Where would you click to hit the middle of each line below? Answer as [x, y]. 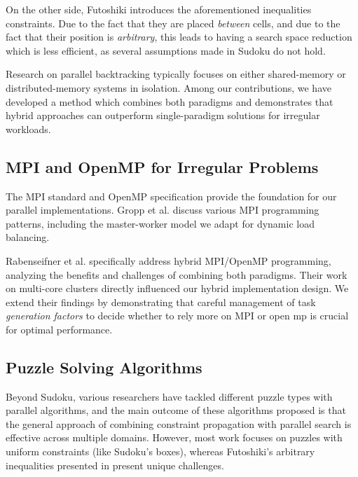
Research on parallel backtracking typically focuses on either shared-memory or [176, 74]
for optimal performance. [59, 329]
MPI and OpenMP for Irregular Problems [162, 166]
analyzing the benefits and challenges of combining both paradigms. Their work [177, 274]
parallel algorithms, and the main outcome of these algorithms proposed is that [176, 410]
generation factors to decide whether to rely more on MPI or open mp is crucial [177, 316]
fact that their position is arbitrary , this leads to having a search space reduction [179, 37]
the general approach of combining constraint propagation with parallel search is [179, 423]
